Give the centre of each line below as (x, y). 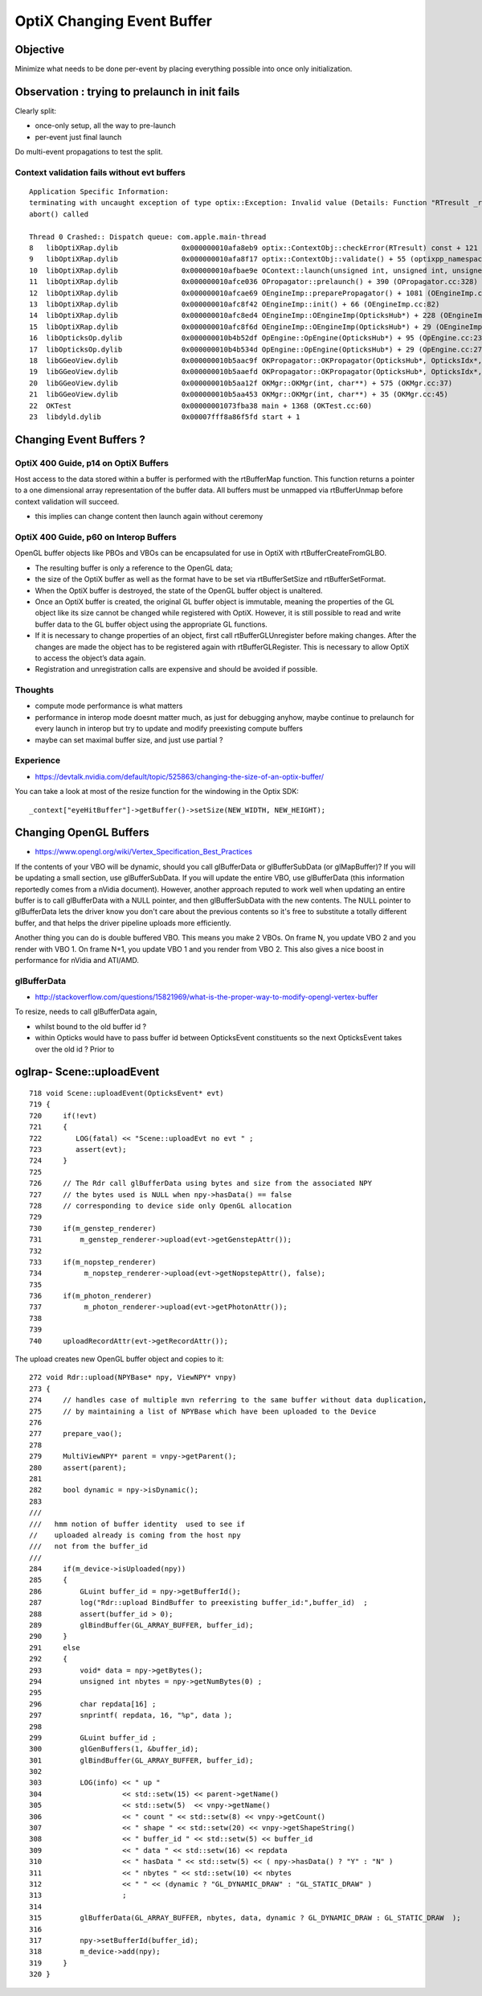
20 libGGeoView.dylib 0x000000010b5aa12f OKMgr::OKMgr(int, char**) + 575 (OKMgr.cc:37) (241, 383)
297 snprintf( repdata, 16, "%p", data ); (131, 1715)
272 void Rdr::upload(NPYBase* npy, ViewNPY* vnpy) (133, 1377)
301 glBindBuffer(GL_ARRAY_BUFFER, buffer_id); (141, 1760)
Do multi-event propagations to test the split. (89, 152)
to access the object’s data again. (90, 658)
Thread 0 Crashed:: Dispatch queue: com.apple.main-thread (148, 237)
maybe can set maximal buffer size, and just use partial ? (129, 739)
